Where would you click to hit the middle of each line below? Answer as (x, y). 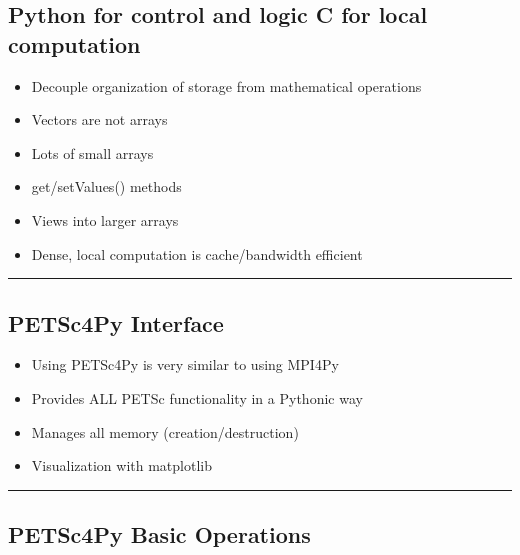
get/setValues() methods (106, 186)
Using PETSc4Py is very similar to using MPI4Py (185, 364)
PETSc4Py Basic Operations (159, 534)
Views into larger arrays (105, 219)
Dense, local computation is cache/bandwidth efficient (197, 253)
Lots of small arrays (92, 152)
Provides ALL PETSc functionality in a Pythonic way (197, 397)
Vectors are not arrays (99, 119)
